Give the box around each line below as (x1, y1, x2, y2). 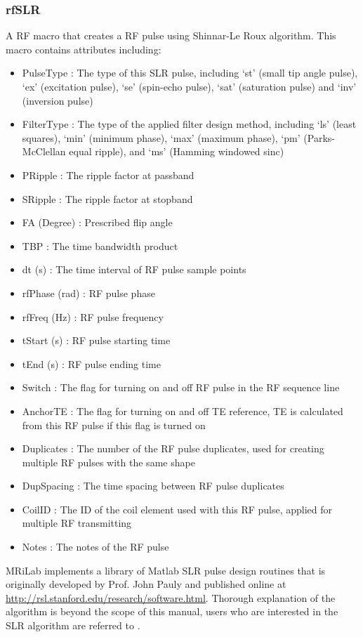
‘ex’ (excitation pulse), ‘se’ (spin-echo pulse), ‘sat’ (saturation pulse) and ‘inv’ (22, 79, 357, 93)
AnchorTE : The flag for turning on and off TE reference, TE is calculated (22, 403, 343, 418)
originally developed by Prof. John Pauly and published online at (6, 577, 286, 591)
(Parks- (303, 130, 335, 145)
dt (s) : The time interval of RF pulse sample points (22, 262, 246, 277)
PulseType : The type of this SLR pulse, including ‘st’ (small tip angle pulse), (22, 65, 358, 80)
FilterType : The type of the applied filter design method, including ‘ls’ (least (22, 117, 357, 131)
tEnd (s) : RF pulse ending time (22, 356, 161, 371)
